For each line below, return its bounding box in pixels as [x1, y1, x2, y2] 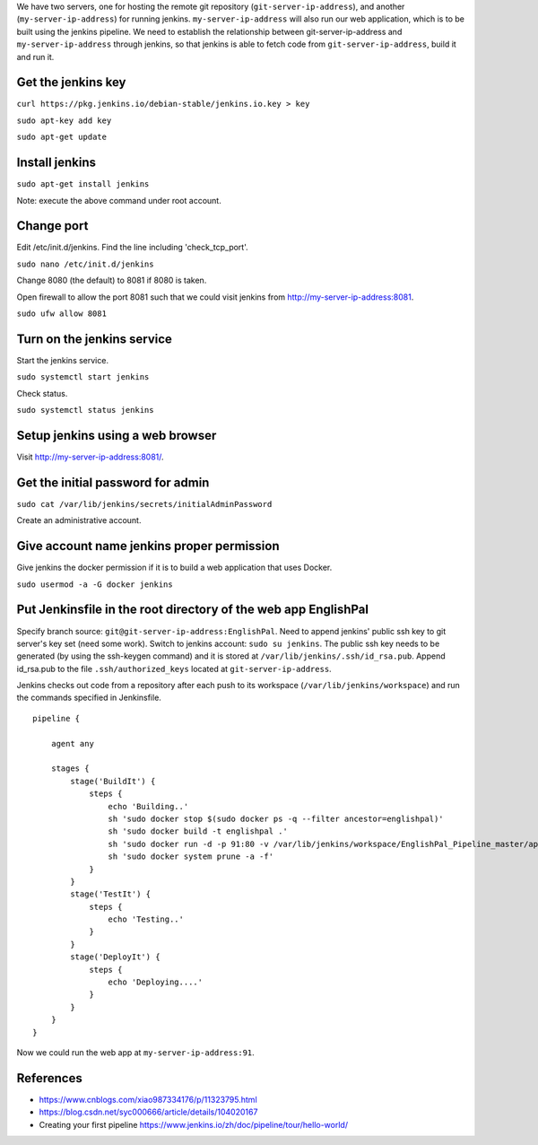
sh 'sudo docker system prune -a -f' [108, 852, 273, 861]
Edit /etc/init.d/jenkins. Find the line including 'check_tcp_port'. [16, 242, 248, 253]
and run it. [16, 51, 55, 62]
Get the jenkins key [16, 74, 126, 90]
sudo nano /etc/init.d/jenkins [16, 258, 154, 269]
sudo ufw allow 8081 [16, 309, 108, 319]
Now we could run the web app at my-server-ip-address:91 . [16, 1047, 255, 1058]
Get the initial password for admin [16, 475, 210, 490]
